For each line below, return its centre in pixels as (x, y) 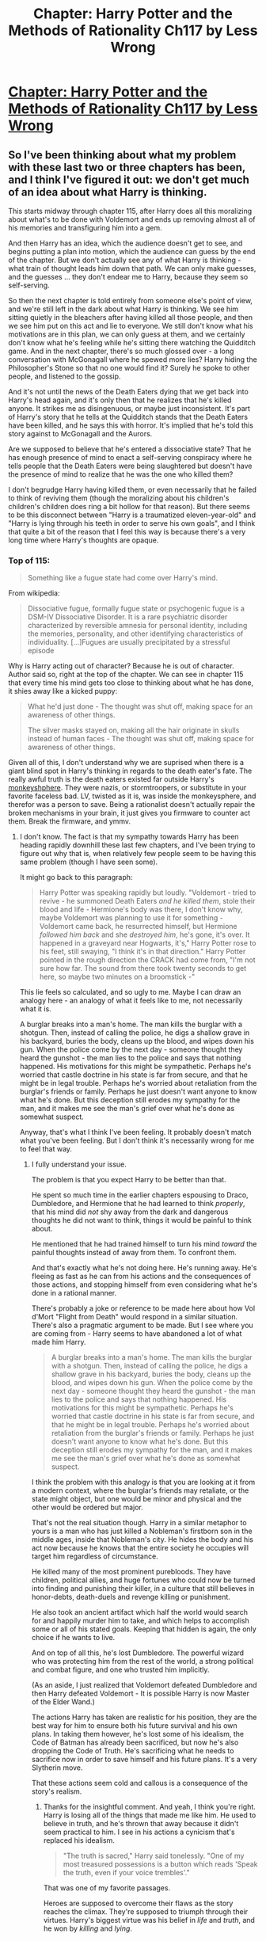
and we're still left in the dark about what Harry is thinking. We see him (123, 309)
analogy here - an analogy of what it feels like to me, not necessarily (131, 1001)
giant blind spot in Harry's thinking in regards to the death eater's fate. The (130, 771)
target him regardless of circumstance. (95, 1556)
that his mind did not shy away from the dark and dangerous (130, 1212)
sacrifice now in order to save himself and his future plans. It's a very (144, 1760)
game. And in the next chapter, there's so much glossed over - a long (121, 351)
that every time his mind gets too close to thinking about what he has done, (131, 683)
